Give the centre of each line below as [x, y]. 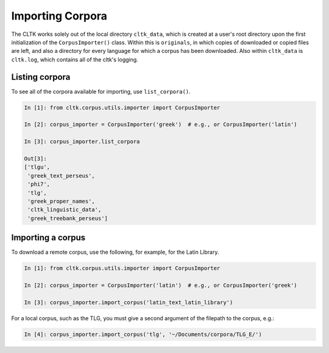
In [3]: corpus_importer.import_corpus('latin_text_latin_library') [129, 302]
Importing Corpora [59, 16]
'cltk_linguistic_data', [65, 210]
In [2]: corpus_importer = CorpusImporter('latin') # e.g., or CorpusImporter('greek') [161, 285]
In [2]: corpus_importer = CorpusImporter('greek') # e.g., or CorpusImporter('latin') [161, 124]
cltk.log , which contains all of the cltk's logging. [75, 59]
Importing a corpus [48, 238]
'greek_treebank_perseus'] [68, 218]
